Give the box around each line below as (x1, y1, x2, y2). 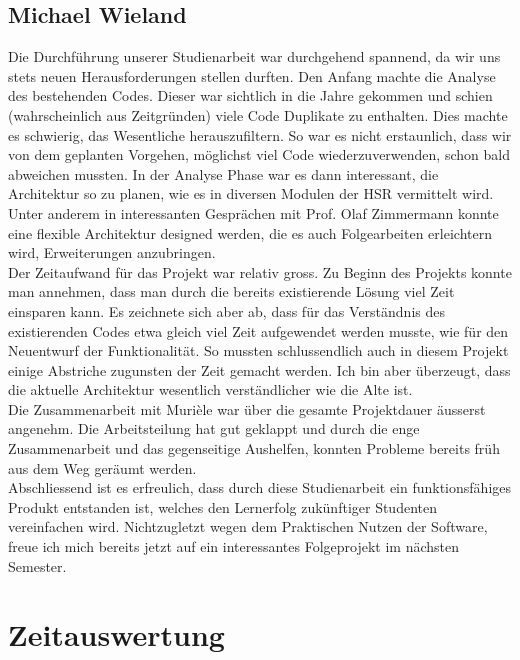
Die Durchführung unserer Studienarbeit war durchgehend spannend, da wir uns (8, 46, 501, 67)
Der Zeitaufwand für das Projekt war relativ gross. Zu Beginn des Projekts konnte (8, 261, 512, 282)
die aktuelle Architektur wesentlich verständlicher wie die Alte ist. (8, 379, 413, 400)
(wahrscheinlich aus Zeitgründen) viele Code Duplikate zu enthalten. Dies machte (8, 104, 508, 125)
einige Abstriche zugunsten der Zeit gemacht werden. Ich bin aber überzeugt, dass (8, 359, 511, 380)
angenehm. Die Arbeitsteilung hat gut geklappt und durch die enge (8, 418, 420, 439)
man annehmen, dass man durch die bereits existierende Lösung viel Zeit (8, 281, 455, 302)
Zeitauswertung (8, 614, 225, 655)
